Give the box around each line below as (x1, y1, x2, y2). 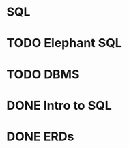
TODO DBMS (6, 66, 80, 82)
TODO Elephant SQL (6, 35, 122, 51)
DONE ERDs (6, 129, 74, 144)
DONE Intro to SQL (6, 98, 112, 113)
